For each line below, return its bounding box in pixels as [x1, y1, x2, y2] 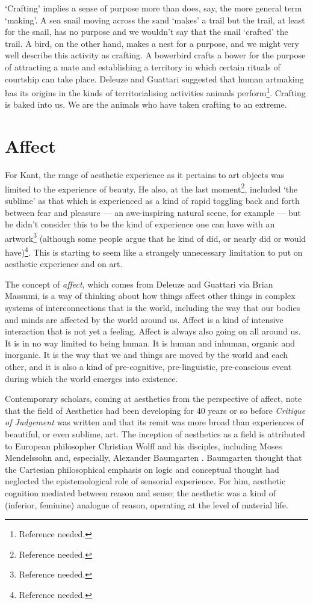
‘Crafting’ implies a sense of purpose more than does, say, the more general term [5, 2, 302, 14]
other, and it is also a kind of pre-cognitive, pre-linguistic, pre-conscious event [5, 360, 292, 372]
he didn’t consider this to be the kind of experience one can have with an [5, 218, 275, 230]
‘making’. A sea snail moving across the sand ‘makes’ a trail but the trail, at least [5, 13, 305, 26]
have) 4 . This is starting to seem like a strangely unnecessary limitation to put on [5, 244, 303, 258]
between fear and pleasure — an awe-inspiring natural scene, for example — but [5, 206, 301, 218]
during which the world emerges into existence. [5, 372, 178, 384]
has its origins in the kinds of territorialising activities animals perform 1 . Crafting [5, 85, 306, 99]
